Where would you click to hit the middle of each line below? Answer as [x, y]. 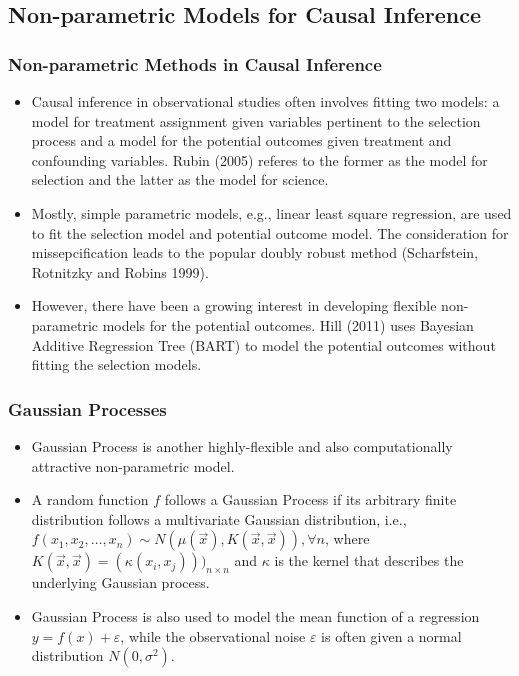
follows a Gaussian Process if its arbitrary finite [310, 499]
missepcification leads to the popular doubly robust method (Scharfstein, [255, 252]
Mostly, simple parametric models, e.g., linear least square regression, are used [271, 212]
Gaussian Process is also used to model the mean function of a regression [255, 615]
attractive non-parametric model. [133, 465]
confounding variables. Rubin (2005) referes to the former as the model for [259, 159]
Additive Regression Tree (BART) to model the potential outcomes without [263, 344]
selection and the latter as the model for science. [180, 179]
